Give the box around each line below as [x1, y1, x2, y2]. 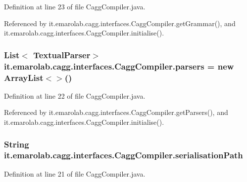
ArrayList [4, 71, 44, 83]
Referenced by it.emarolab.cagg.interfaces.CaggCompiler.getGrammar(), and [4, 18, 236, 28]
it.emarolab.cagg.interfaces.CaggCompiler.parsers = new [4, 60, 234, 72]
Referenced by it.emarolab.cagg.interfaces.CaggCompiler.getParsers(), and [4, 107, 228, 117]
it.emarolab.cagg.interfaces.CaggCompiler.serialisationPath [4, 149, 243, 161]
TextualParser [33, 48, 91, 61]
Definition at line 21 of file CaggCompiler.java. [4, 168, 146, 179]
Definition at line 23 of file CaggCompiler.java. [4, 1, 146, 11]
